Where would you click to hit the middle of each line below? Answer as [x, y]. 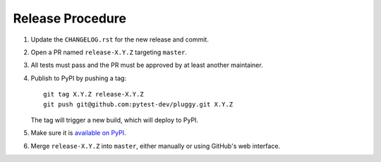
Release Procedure [70, 18]
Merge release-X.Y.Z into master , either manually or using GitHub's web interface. [156, 146]
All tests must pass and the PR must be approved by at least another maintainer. [147, 65]
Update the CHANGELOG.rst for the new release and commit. [120, 39]
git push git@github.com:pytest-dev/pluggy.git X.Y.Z [138, 104]
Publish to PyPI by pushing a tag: [79, 78]
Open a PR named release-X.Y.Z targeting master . [109, 52]
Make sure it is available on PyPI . [78, 133]
